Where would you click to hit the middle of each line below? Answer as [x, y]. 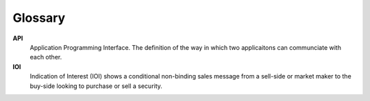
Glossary [39, 18]
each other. [46, 57]
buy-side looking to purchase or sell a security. [96, 86]
